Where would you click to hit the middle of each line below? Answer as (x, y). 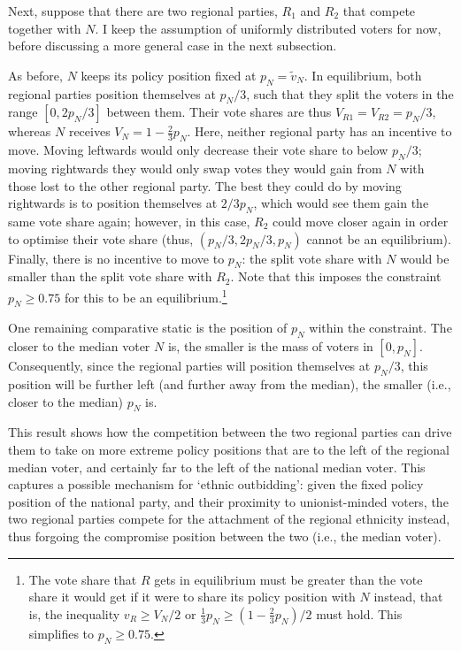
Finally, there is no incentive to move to (116, 258)
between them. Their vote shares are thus (219, 112)
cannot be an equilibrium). (379, 238)
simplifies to (61, 633)
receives (89, 131)
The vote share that (83, 579)
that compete (379, 11)
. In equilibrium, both (363, 75)
